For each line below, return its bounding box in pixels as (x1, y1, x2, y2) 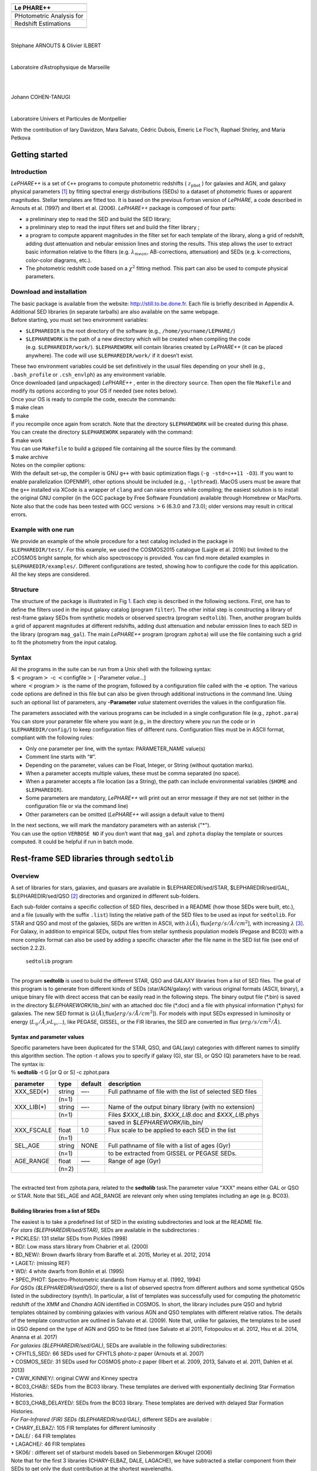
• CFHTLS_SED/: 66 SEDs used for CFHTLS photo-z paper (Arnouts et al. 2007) (11, 1350, 204, 1357)
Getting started (11, 149, 68, 159)
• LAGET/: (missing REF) (11, 1259, 70, 1266)
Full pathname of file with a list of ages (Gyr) (107, 1141, 231, 1150)
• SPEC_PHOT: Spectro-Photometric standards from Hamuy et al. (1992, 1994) (11, 1276, 201, 1283)
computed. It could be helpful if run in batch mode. (11, 838, 134, 846)
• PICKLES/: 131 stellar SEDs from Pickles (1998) (11, 1234, 128, 1242)
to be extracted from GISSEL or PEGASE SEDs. (107, 1149, 237, 1157)
